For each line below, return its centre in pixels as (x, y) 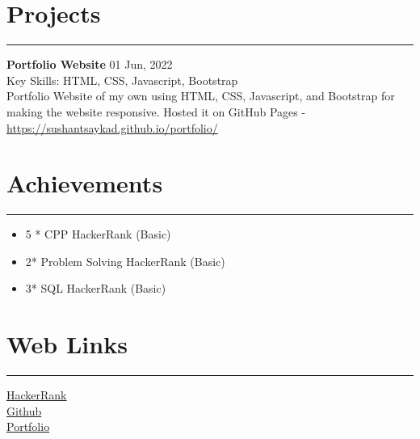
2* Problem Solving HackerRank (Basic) (125, 261)
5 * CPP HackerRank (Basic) (98, 234)
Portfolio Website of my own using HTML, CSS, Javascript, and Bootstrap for (201, 96)
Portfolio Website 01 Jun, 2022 (90, 64)
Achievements (85, 183)
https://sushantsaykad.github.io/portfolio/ (112, 127)
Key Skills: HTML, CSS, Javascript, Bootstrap (122, 80)
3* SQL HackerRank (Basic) (96, 288)
